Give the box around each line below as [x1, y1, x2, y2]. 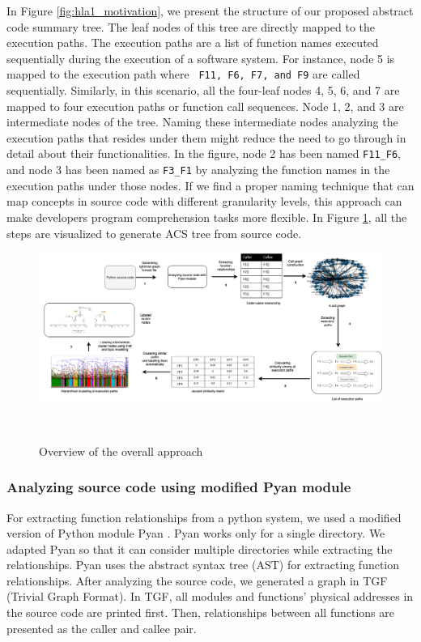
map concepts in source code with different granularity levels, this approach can [6, 193, 402, 210]
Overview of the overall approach [39, 442, 203, 459]
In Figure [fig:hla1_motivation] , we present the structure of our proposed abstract [6, 2, 414, 19]
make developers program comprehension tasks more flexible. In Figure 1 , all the [6, 208, 407, 225]
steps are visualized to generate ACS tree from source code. [6, 224, 302, 241]
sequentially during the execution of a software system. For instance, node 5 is [6, 49, 395, 66]
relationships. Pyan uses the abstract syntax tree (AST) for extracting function [6, 556, 400, 573]
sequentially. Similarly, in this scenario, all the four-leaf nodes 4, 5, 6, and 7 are [6, 82, 400, 99]
